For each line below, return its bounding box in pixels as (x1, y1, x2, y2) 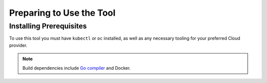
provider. (9, 42, 28, 48)
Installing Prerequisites (9, 22, 87, 30)
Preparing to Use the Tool (9, 7, 116, 18)
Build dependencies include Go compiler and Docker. (22, 65, 131, 71)
